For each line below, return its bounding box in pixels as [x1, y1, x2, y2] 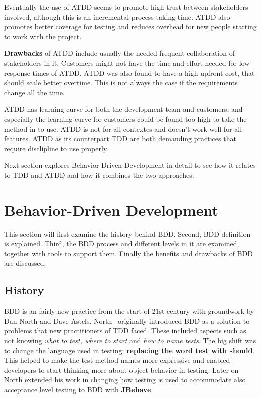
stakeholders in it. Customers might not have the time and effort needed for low [4, 57, 250, 68]
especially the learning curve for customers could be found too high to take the [4, 113, 247, 124]
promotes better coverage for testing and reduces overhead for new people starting [4, 21, 257, 32]
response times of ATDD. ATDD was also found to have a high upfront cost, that [4, 67, 255, 78]
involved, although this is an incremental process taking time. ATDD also [4, 11, 230, 22]
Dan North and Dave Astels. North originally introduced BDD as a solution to [4, 315, 250, 326]
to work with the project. [4, 31, 82, 41]
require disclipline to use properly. [4, 143, 109, 153]
